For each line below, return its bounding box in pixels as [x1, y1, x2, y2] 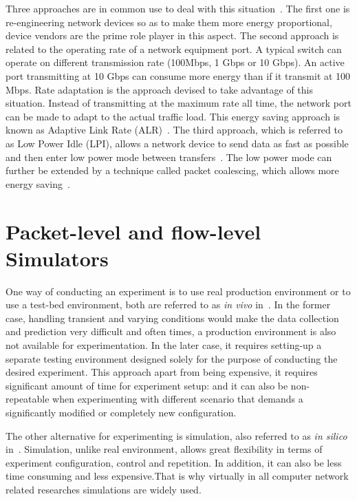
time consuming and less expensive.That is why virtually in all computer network [6, 469, 349, 483]
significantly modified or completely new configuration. [6, 405, 237, 419]
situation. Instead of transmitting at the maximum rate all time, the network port [6, 96, 351, 110]
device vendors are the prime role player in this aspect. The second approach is [6, 28, 339, 43]
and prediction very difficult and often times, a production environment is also [6, 324, 336, 339]
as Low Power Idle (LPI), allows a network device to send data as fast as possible [6, 136, 349, 150]
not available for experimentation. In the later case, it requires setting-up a [6, 338, 322, 352]
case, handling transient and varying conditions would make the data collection [6, 310, 339, 325]
